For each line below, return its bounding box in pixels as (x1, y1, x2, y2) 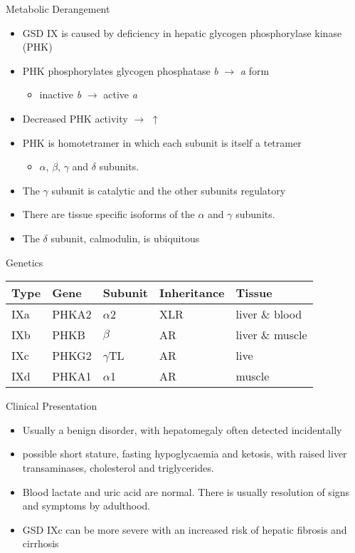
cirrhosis (22, 536, 59, 551)
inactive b (39, 87, 82, 102)
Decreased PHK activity (22, 110, 128, 125)
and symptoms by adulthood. (22, 498, 151, 513)
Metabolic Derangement (6, 1, 110, 16)
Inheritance (159, 284, 225, 301)
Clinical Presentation (6, 398, 97, 413)
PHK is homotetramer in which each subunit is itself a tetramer (22, 135, 302, 150)
